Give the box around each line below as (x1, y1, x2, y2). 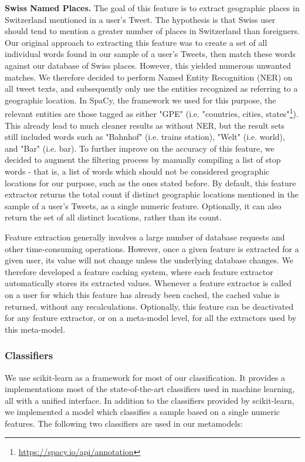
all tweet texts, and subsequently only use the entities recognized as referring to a (5, 82, 298, 95)
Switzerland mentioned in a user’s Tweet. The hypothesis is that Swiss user (5, 13, 276, 25)
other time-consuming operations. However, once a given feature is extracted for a (5, 242, 299, 255)
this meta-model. (5, 323, 66, 335)
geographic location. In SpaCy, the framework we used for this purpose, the (5, 93, 276, 106)
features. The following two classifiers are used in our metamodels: (5, 417, 243, 429)
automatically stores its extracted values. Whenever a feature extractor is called (5, 277, 292, 289)
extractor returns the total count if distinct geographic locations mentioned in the (5, 188, 299, 200)
